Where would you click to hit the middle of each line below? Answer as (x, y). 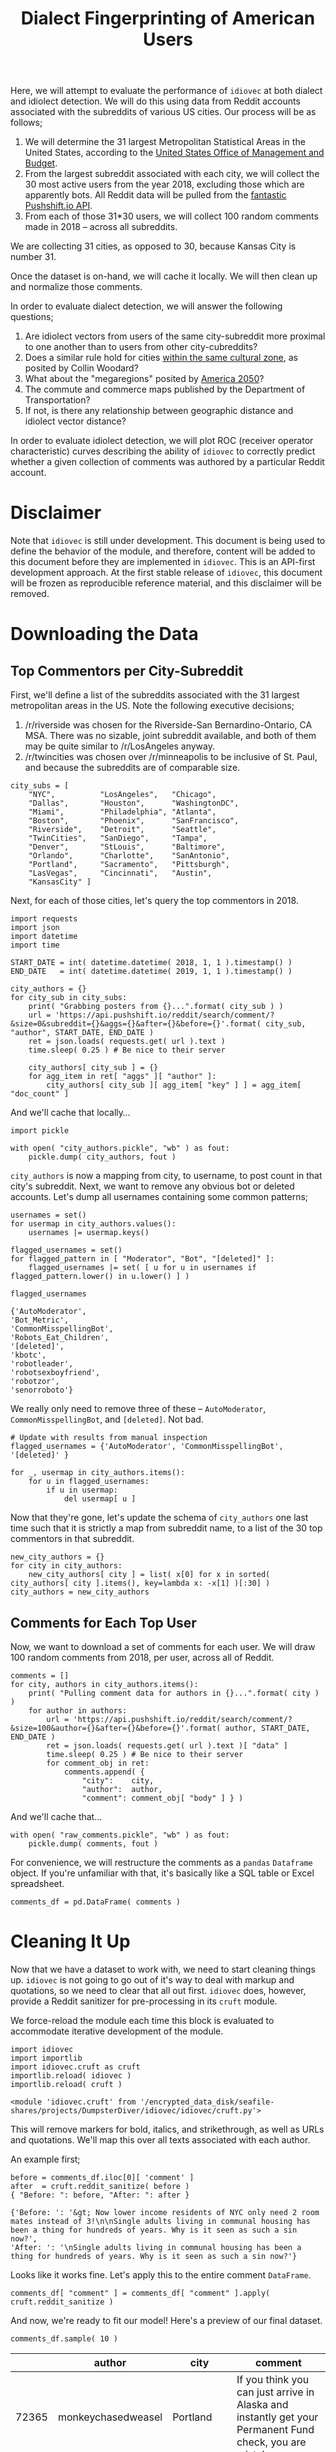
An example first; (45, 2159)
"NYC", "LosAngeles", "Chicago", (122, 795)
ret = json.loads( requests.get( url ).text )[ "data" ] (167, 1745)
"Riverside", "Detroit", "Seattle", (122, 830)
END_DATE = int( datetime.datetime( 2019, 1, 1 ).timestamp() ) (151, 972)
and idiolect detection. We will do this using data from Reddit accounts (155, 101)
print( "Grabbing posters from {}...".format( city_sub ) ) (156, 1007)
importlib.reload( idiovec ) (71, 2075)
